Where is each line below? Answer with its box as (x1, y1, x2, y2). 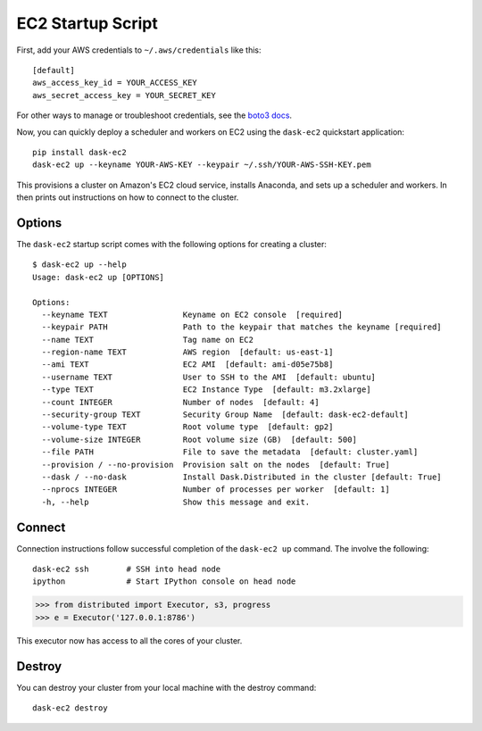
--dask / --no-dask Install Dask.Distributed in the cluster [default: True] (41, 472, 442, 482)
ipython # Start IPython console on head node (32, 577, 296, 586)
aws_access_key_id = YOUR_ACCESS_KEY (32, 78, 198, 88)
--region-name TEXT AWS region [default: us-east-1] (41, 347, 334, 357)
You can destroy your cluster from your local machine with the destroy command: (16, 682, 317, 693)
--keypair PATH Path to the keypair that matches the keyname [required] (41, 322, 442, 332)
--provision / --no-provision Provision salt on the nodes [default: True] (41, 460, 390, 469)
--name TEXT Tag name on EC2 (41, 335, 254, 345)
